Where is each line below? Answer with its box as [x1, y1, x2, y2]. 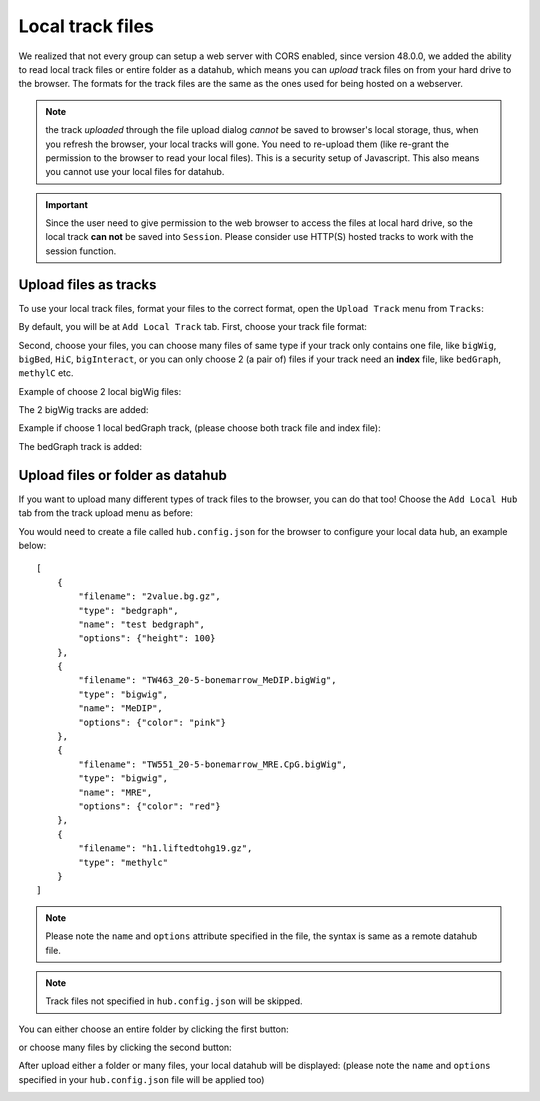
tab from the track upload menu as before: [18, 507, 194, 519]
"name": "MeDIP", [78, 703, 164, 714]
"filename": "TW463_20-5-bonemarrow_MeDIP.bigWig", [78, 675, 337, 686]
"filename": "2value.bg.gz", [78, 591, 222, 602]
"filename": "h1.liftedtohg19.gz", [78, 843, 253, 854]
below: [18, 539, 47, 551]
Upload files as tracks [18, 276, 157, 293]
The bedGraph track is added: [18, 440, 142, 452]
